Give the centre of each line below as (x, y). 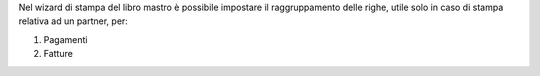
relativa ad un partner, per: (73, 21)
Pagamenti (65, 39)
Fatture (58, 54)
